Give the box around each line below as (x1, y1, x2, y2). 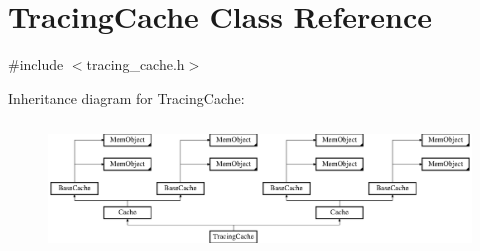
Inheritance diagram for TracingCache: (8, 87, 245, 108)
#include (8, 54, 64, 75)
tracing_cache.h (86, 54, 185, 75)
